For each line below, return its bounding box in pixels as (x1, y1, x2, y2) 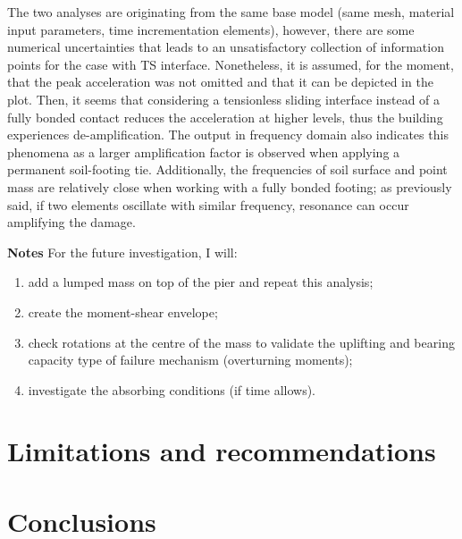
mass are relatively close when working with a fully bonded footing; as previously (7, 177, 452, 196)
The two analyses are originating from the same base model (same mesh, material (7, 3, 455, 21)
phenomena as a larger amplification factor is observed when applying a (7, 142, 400, 161)
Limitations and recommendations (7, 433, 436, 469)
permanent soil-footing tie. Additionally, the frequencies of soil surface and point (7, 160, 448, 179)
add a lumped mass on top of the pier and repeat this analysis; (28, 273, 374, 291)
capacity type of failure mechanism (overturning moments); (28, 350, 353, 369)
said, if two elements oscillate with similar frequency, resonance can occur (7, 195, 409, 214)
